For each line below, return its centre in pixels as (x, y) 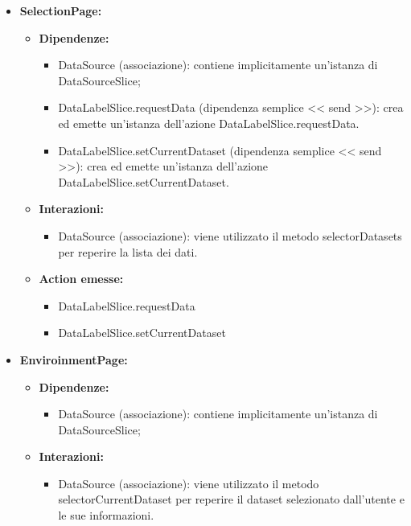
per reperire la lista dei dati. (128, 251)
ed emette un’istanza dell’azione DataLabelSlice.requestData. (209, 123)
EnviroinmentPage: (74, 359)
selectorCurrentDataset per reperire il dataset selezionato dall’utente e (231, 499)
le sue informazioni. (106, 515)
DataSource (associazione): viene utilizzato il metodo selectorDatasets (230, 235)
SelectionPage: (61, 10)
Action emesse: (81, 279)
